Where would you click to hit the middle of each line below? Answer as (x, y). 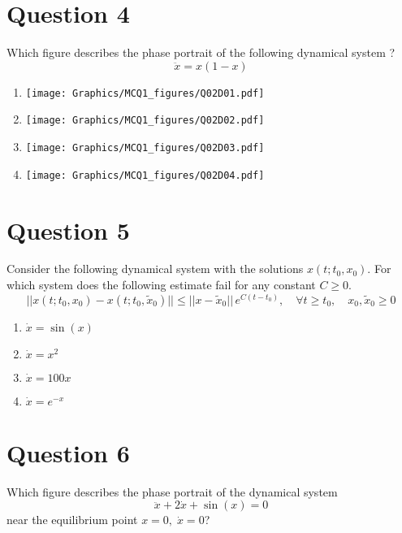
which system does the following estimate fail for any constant (161, 285)
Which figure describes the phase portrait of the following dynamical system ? (201, 52)
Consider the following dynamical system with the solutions (155, 269)
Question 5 (68, 230)
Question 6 (68, 452)
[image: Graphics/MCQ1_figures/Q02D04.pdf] (145, 175)
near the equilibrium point (72, 520)
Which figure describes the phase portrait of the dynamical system (172, 491)
